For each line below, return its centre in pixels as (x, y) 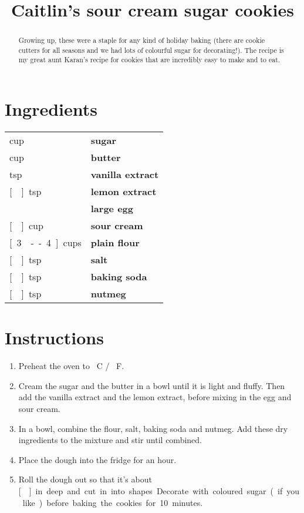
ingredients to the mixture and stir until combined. (110, 440)
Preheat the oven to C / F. (71, 366)
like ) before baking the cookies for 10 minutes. (113, 502)
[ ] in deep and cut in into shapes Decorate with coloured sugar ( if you (159, 490)
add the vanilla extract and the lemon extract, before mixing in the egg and (155, 397)
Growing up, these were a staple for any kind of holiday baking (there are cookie (142, 40)
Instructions (54, 338)
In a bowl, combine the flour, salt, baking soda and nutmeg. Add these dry (153, 428)
